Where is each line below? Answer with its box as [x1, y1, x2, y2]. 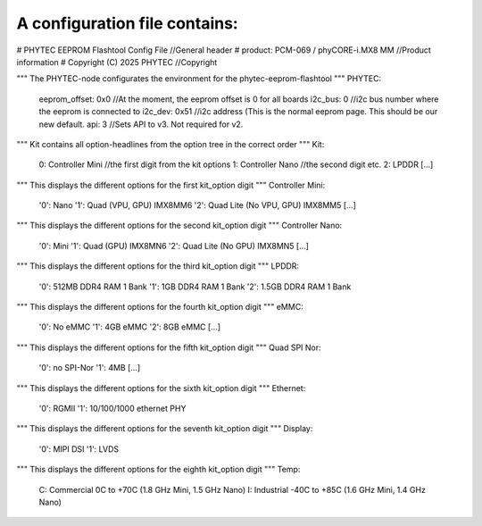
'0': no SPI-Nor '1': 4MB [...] [38, 363, 141, 373]
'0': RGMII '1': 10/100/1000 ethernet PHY [38, 403, 187, 413]
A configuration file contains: [16, 13, 238, 33]
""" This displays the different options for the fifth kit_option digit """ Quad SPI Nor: [16, 342, 321, 353]
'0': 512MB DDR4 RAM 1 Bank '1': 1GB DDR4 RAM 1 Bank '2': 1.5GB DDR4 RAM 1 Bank [38, 281, 352, 292]
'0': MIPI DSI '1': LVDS [38, 443, 120, 455]
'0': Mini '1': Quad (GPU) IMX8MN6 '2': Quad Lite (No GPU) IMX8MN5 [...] [38, 240, 310, 251]
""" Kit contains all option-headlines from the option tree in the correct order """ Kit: [16, 138, 325, 149]
